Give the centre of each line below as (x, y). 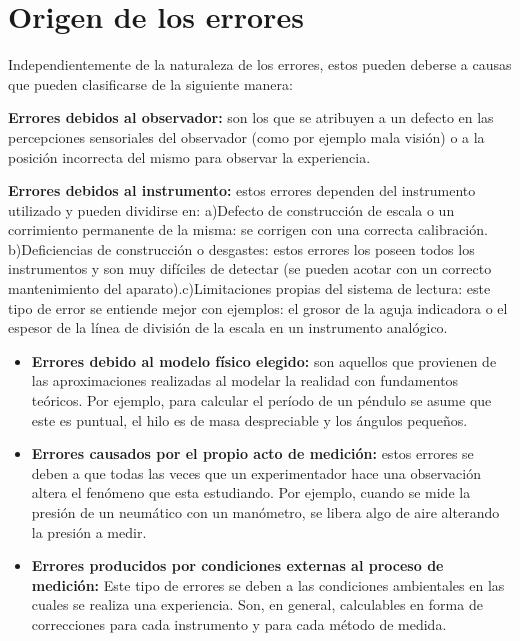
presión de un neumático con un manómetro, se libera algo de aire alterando (265, 512)
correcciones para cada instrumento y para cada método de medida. (239, 623)
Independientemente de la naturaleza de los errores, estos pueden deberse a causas (260, 64)
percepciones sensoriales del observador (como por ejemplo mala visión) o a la (246, 136)
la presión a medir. (89, 531)
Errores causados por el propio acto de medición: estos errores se (252, 453)
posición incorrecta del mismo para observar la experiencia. (189, 156)
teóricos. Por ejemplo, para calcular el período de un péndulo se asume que (261, 400)
